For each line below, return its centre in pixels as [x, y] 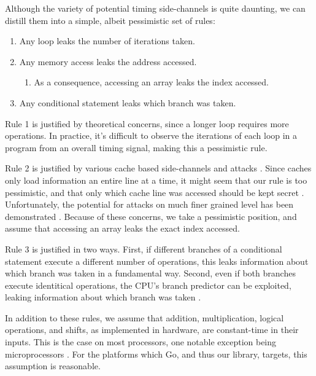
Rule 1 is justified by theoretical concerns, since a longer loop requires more [147, 123]
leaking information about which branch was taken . [103, 297]
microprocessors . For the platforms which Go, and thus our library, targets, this [156, 354]
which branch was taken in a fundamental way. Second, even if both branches [150, 273]
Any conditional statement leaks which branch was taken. [128, 102]
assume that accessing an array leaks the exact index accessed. [122, 228]
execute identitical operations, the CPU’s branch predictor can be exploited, [148, 285]
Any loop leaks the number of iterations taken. [107, 41]
